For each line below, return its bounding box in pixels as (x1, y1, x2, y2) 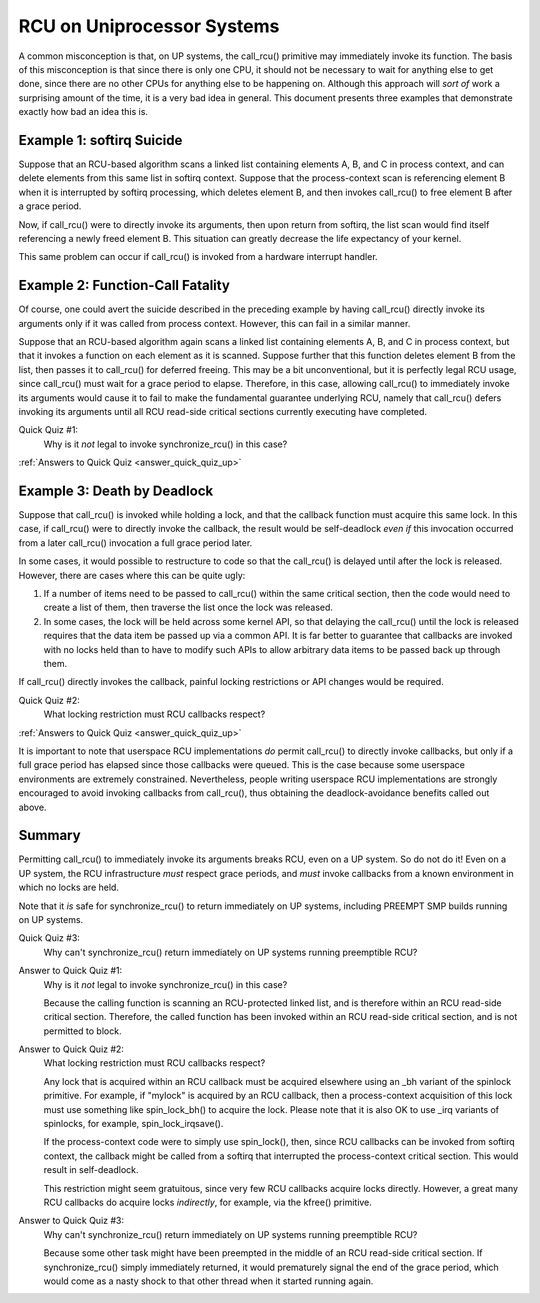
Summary (18, 827, 81, 844)
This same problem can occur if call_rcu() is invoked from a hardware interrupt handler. (18, 251, 379, 263)
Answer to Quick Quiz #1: (18, 965, 123, 977)
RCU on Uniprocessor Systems (18, 15, 280, 37)
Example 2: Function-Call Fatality (18, 277, 230, 294)
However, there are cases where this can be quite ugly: (18, 569, 246, 581)
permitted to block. (43, 1025, 122, 1037)
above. (18, 801, 47, 813)
